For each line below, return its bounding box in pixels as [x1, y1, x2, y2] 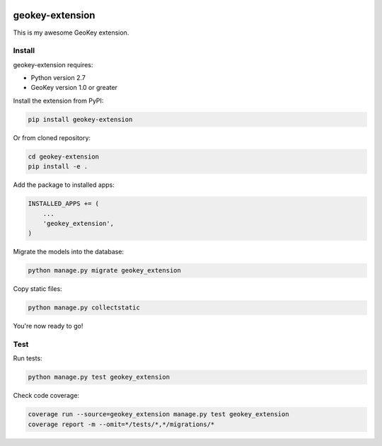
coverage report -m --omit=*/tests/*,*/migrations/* [28, 420, 215, 428]
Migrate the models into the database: [13, 248, 124, 256]
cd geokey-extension [28, 152, 99, 161]
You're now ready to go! [13, 322, 83, 331]
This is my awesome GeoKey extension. [13, 28, 129, 37]
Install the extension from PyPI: [13, 96, 104, 105]
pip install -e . [28, 163, 88, 171]
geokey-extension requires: [13, 60, 93, 69]
